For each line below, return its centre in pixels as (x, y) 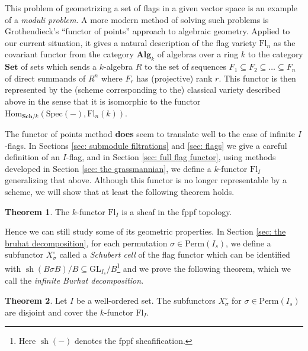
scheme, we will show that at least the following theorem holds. (120, 191)
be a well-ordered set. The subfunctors (146, 300)
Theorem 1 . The (37, 211)
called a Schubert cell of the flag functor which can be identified (175, 254)
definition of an (32, 157)
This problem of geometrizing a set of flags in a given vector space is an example (151, 8)
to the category (275, 54)
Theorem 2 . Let (36, 300)
